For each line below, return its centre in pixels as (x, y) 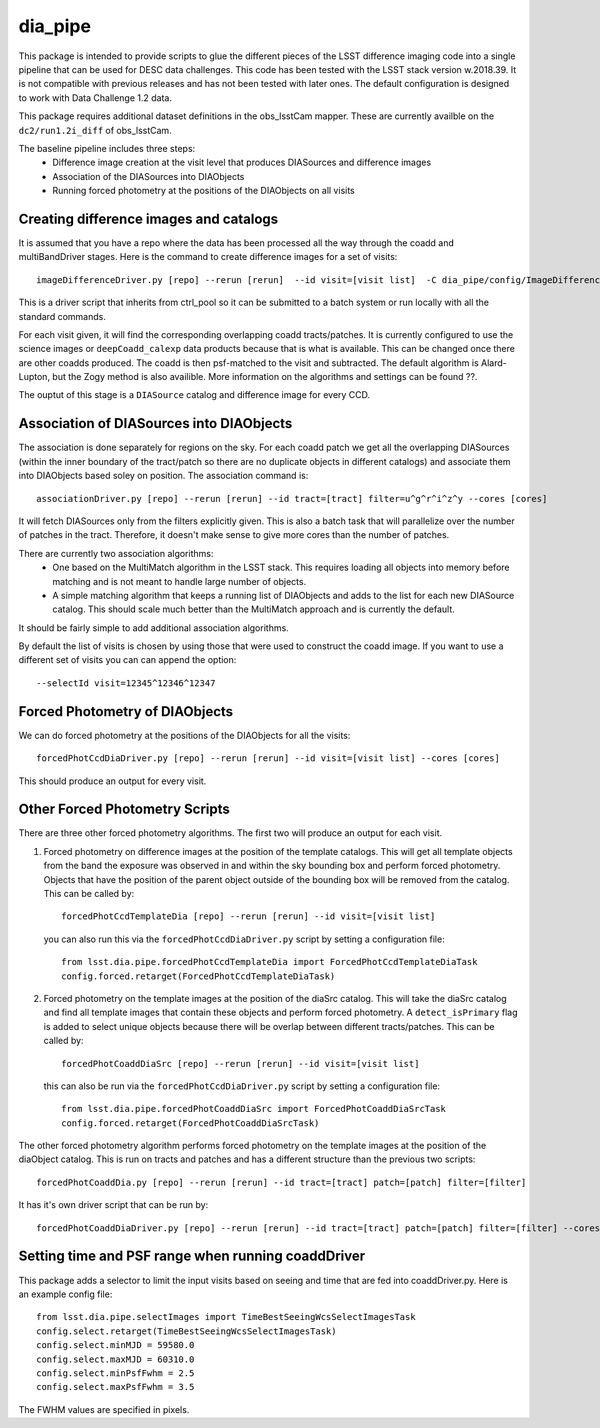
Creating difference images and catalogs (148, 218)
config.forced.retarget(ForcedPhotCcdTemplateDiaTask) (198, 976)
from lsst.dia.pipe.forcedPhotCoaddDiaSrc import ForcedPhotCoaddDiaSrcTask (254, 1109)
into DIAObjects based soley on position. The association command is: (163, 476)
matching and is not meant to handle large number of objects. (179, 581)
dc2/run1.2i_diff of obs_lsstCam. (95, 130)
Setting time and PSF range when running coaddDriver (192, 1256)
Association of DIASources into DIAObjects (155, 423)
